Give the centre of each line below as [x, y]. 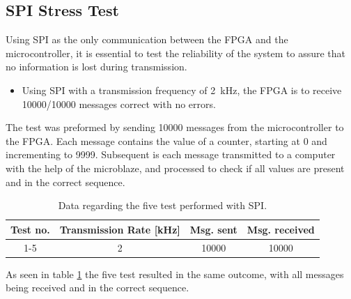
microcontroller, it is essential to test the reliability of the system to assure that [176, 53]
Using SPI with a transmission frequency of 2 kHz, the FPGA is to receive [182, 90]
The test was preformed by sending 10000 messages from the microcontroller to [175, 127]
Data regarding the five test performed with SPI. [163, 205]
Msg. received [281, 229]
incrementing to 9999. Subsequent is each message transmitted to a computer [171, 154]
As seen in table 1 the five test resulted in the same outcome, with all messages [175, 274]
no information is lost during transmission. [96, 67]
